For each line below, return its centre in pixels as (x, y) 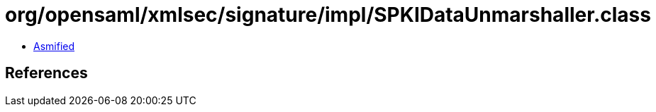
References (46, 73)
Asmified (54, 46)
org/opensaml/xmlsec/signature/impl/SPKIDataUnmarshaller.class (328, 15)
